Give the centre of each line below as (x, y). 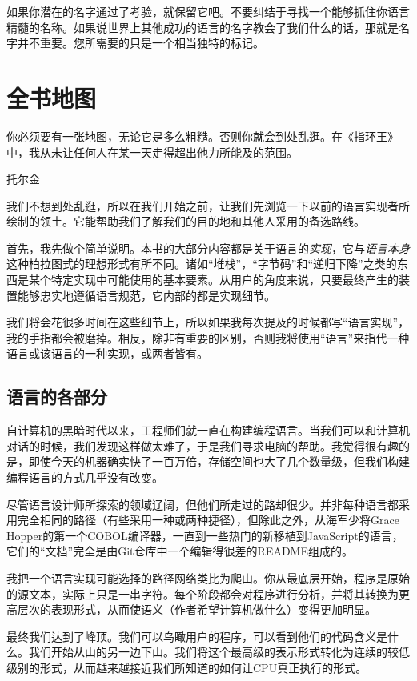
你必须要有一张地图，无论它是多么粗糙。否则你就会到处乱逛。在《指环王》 (202, 136)
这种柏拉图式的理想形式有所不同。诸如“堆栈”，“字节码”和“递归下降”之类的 (202, 264)
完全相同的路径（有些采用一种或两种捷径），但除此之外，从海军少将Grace (208, 520)
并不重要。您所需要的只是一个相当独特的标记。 (140, 43)
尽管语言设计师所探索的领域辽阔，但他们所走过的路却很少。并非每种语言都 (202, 504)
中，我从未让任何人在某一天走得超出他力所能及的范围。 (152, 152)
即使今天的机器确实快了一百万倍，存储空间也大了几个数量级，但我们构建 (219, 461)
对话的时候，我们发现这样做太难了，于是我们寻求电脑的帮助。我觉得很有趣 (202, 445)
